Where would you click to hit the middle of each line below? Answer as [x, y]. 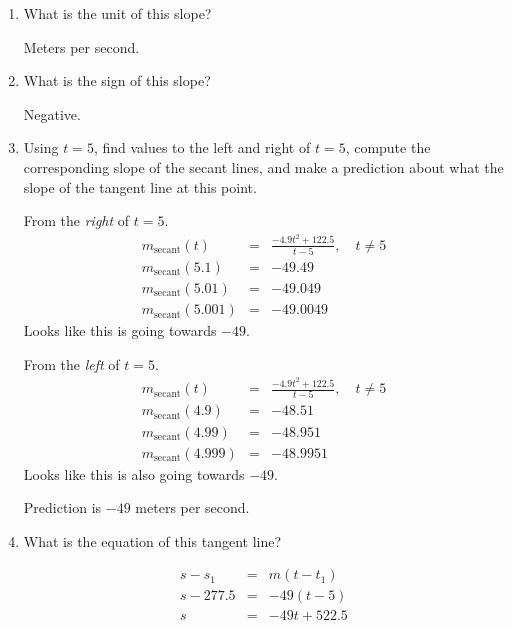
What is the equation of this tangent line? [152, 540]
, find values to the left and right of [202, 147]
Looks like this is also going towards [134, 473]
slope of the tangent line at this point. [140, 186]
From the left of [71, 363]
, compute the [388, 147]
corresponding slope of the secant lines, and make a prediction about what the [263, 166]
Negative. [52, 113]
